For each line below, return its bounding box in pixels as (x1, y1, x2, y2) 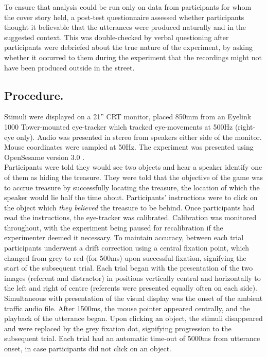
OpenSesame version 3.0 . (4, 151, 85, 162)
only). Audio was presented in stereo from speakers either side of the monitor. (16, 131, 262, 142)
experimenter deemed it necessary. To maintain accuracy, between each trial (4, 232, 244, 243)
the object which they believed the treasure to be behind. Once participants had (4, 202, 255, 212)
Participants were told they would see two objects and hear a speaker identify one (4, 162, 262, 172)
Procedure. (4, 87, 64, 103)
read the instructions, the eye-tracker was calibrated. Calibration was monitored (4, 212, 257, 223)
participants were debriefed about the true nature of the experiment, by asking (4, 42, 253, 52)
